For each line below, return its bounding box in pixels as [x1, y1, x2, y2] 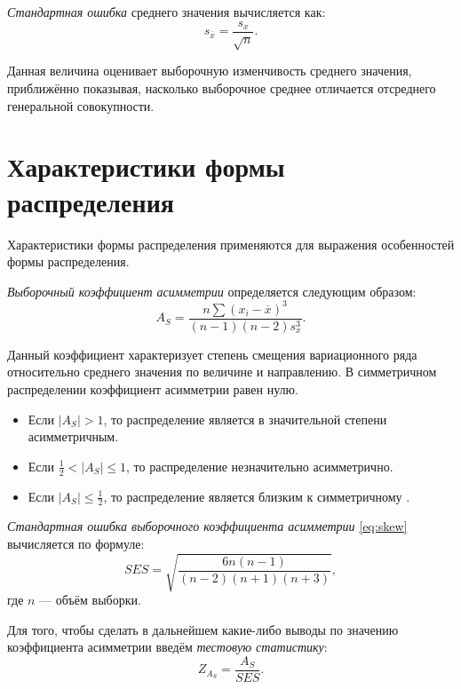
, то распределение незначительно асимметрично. [126, 456, 393, 475]
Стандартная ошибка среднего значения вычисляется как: [7, 3, 326, 20]
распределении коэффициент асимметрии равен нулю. [7, 380, 298, 399]
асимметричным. [28, 427, 119, 446]
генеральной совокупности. [7, 96, 155, 115]
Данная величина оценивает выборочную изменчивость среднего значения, [7, 61, 412, 80]
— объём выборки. [39, 590, 141, 609]
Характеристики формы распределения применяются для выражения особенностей [7, 234, 455, 253]
